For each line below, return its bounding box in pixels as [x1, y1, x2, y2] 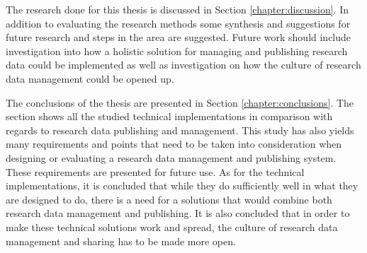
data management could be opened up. [6, 71, 174, 86]
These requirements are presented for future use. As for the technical [6, 164, 305, 179]
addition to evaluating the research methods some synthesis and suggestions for [6, 16, 351, 30]
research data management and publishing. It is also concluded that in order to [6, 206, 350, 220]
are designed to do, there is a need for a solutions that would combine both [6, 192, 332, 206]
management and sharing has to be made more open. [6, 233, 236, 248]
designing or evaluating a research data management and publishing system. [6, 150, 337, 165]
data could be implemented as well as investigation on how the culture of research [6, 57, 361, 72]
